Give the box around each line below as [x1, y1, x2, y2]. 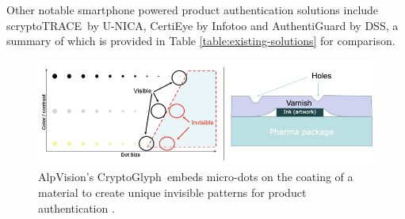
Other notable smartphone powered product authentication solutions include [6, 2, 379, 17]
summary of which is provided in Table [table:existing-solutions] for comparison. [6, 32, 395, 49]
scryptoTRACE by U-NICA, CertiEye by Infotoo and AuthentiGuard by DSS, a [6, 17, 399, 33]
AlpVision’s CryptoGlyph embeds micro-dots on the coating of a [38, 168, 353, 185]
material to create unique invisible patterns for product [38, 183, 307, 200]
